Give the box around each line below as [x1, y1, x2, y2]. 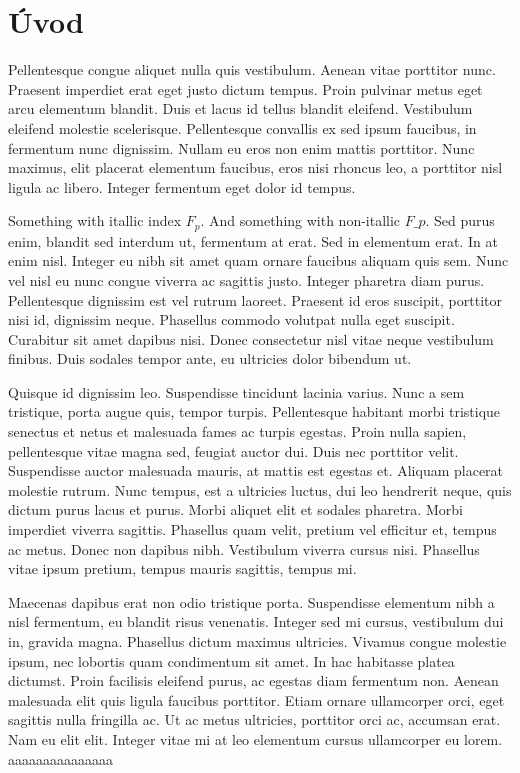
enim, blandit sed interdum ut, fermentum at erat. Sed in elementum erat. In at [8, 230, 498, 251]
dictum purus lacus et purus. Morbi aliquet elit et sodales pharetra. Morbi [8, 499, 463, 520]
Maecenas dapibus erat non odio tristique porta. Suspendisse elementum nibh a [8, 591, 495, 612]
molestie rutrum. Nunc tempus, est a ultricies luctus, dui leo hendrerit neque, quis [8, 479, 512, 500]
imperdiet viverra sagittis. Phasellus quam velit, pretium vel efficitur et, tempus [8, 519, 497, 540]
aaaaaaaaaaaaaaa [8, 748, 113, 769]
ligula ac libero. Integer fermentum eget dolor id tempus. [8, 176, 356, 197]
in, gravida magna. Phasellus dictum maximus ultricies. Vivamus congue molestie [8, 631, 507, 652]
